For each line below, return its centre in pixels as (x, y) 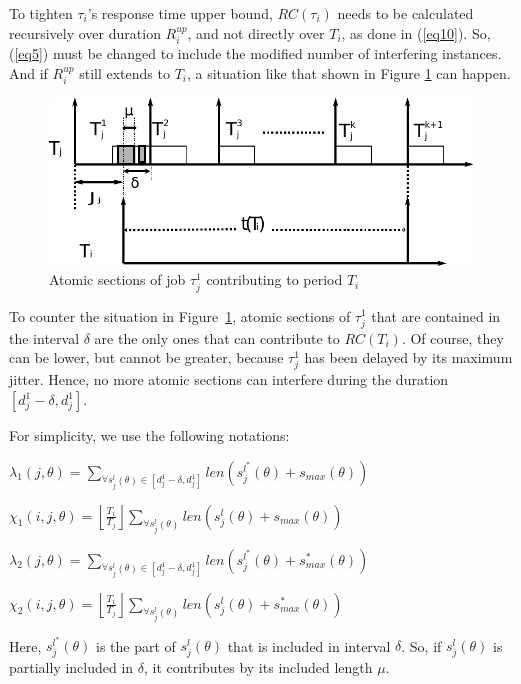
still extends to (124, 72)
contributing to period (274, 279)
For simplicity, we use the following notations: (149, 435)
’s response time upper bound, (180, 13)
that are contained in (436, 315)
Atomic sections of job (117, 279)
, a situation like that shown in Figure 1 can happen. (349, 72)
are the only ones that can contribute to (217, 337)
